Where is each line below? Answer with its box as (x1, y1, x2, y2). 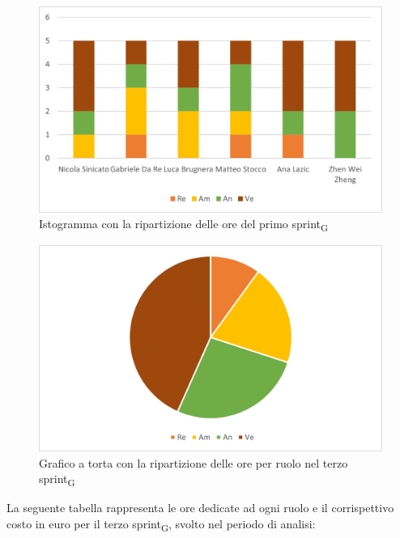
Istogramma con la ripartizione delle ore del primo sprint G (39, 215, 329, 235)
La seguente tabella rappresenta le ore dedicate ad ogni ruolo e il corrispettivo (6, 499, 394, 516)
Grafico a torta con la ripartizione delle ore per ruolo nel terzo (39, 454, 348, 471)
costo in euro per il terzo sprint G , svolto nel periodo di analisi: (6, 515, 316, 534)
